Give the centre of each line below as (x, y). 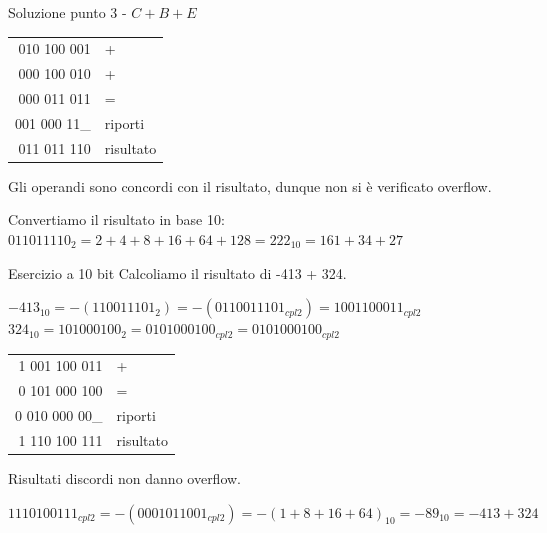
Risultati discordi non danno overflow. (125, 478)
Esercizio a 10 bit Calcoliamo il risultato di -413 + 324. (177, 272)
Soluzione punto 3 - (67, 12)
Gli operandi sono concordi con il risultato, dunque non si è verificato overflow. (250, 185)
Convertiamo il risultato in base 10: (116, 219)
